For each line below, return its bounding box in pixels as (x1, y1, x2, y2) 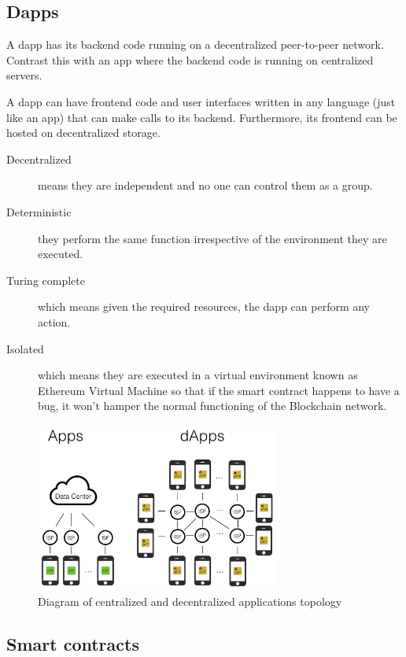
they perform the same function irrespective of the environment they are (38, 230, 387, 246)
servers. (6, 67, 42, 83)
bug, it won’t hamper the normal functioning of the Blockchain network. (38, 397, 387, 414)
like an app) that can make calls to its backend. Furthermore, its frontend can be (6, 109, 397, 125)
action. (38, 313, 71, 330)
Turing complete (6, 271, 85, 288)
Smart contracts (6, 631, 139, 655)
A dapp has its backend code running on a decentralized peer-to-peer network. (6, 36, 384, 53)
